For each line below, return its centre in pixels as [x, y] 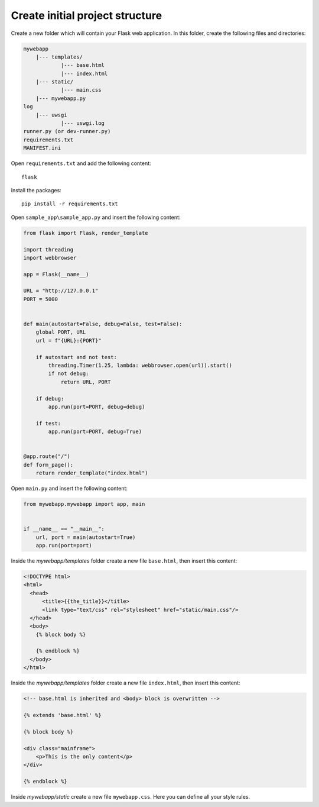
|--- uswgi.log [82, 123]
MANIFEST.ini [42, 148]
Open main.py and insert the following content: [69, 489]
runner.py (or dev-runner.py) [67, 131]
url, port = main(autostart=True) [86, 537]
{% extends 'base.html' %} [62, 715]
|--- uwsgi [51, 115]
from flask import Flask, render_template [86, 233]
